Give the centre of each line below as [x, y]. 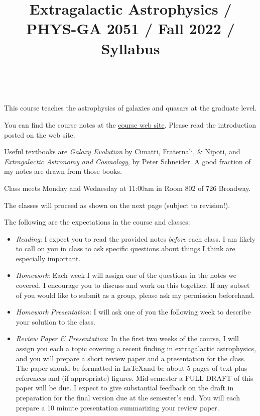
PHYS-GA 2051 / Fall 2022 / [131, 28]
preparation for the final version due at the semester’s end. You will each [128, 397]
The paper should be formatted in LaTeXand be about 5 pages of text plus [132, 368]
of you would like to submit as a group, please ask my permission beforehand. [135, 295]
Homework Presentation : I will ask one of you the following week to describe [133, 312]
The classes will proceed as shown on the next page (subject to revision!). [117, 205]
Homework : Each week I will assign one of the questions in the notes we [126, 275]
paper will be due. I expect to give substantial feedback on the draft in [125, 388]
